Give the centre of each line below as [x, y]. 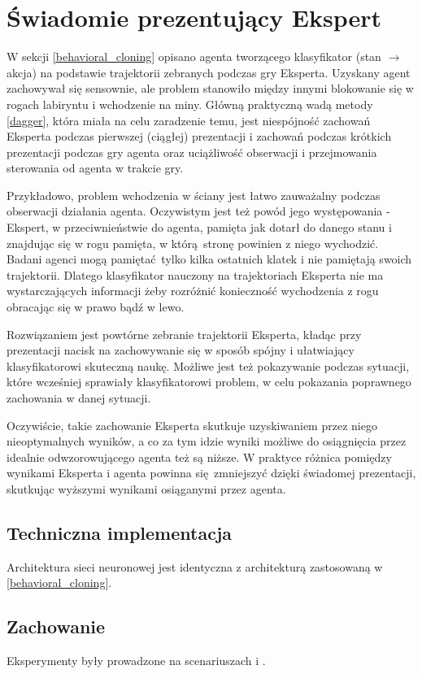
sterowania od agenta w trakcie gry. [95, 168]
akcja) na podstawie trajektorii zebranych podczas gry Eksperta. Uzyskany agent [209, 72]
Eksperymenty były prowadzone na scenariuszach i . [136, 661]
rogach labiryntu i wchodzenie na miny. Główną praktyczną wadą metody [190, 104]
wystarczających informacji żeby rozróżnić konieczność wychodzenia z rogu [193, 291]
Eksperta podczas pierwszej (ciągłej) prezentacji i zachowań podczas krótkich [199, 136]
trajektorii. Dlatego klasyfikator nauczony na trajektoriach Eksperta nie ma [195, 274]
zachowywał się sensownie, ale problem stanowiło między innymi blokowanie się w [210, 88]
